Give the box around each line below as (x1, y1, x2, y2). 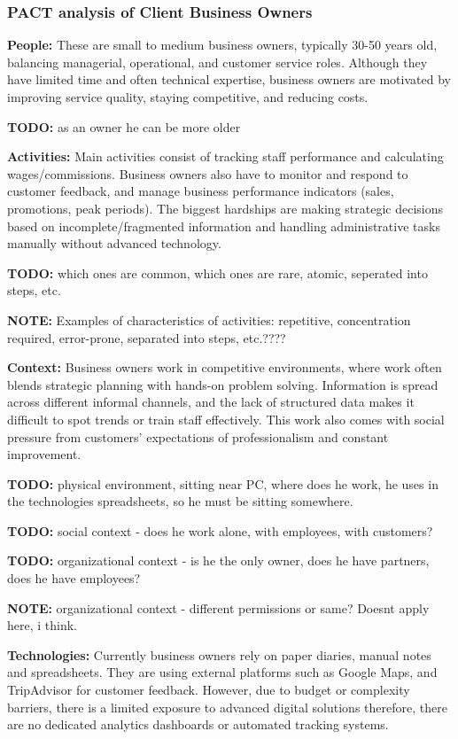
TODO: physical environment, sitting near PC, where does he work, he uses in (7, 474, 439, 493)
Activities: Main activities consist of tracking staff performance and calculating (7, 147, 444, 166)
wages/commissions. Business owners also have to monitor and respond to (7, 164, 408, 183)
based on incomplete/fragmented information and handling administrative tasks (7, 216, 440, 235)
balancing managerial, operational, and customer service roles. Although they (7, 52, 428, 71)
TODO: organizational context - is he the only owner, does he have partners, (7, 551, 430, 570)
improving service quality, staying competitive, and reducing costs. (7, 88, 369, 105)
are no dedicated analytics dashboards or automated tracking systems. (7, 715, 389, 734)
